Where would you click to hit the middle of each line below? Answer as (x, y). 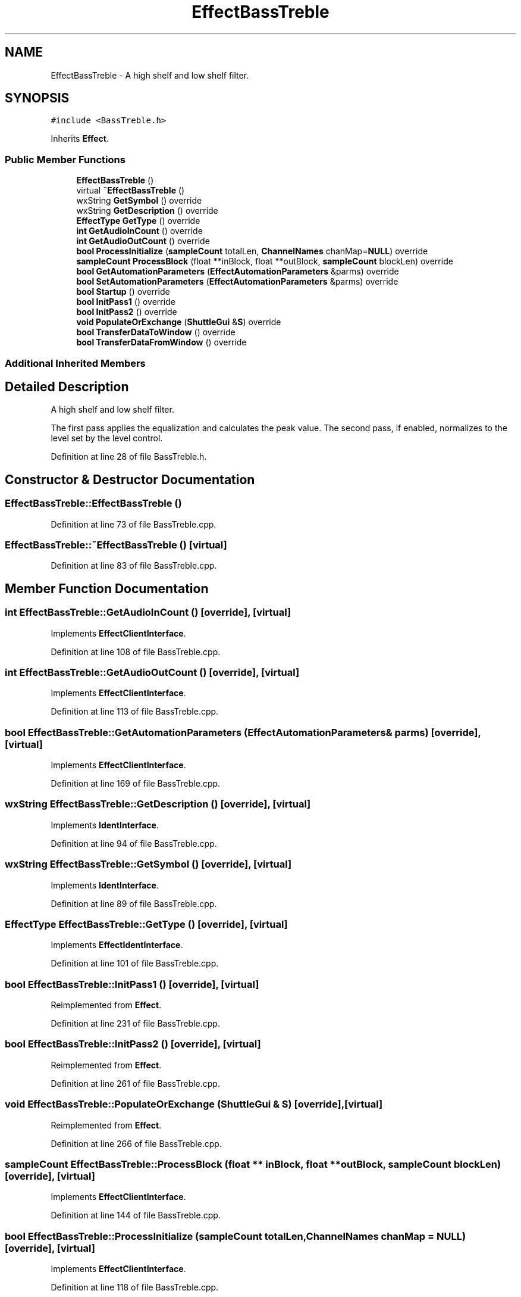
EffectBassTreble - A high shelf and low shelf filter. (150, 75)
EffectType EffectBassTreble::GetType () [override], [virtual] (146, 924)
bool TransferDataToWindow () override (156, 332)
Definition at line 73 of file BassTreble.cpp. (134, 524)
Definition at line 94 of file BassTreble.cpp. (134, 843)
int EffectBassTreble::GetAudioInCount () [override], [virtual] (148, 612)
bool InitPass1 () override (126, 302)
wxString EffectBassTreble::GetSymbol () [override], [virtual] (148, 864)
